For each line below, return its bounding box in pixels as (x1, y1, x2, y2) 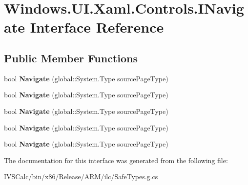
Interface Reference (30, 17, 164, 37)
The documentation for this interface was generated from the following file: (4, 155, 228, 165)
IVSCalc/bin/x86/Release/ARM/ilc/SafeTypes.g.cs (4, 171, 158, 182)
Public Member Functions (4, 50, 138, 65)
